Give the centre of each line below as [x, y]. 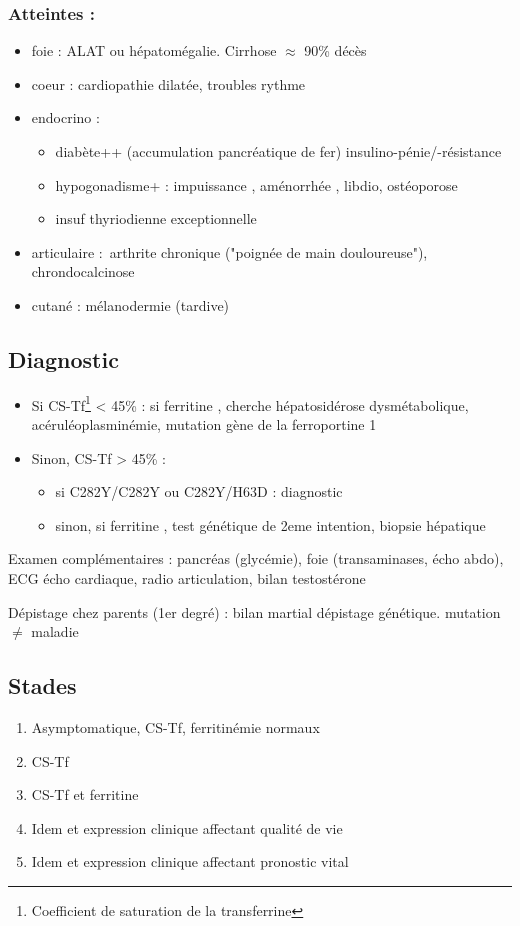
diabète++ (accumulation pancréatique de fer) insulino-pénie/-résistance [278, 151]
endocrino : [65, 117]
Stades [42, 685]
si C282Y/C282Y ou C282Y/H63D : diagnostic [199, 491]
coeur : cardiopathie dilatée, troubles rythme [168, 83]
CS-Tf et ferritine [85, 794]
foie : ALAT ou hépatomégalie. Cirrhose [154, 50]
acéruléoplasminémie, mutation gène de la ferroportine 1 [204, 424]
